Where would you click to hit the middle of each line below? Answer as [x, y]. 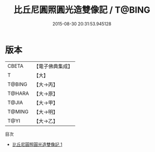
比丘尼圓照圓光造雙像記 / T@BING [82, 10]
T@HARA [18, 93]
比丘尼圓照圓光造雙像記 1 [37, 144]
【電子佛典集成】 [53, 66]
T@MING [18, 112]
